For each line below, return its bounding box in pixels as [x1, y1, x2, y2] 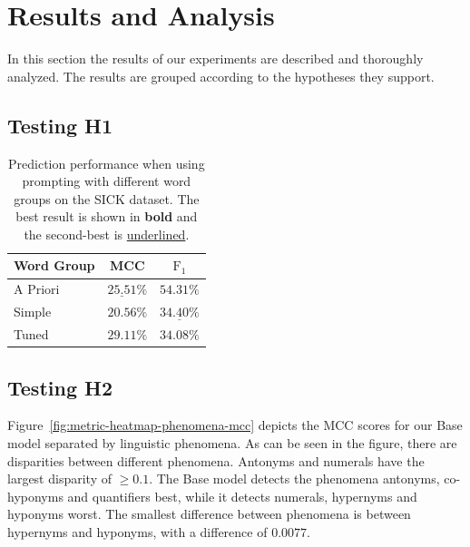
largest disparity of [7, 469, 112, 488]
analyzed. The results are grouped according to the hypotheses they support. [7, 66, 435, 85]
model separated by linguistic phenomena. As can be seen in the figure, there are [7, 433, 457, 452]
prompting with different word [22, 171, 191, 190]
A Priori [14, 279, 60, 298]
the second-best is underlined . [24, 224, 190, 243]
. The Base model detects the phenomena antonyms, [149, 469, 440, 488]
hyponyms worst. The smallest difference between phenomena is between [7, 504, 411, 523]
